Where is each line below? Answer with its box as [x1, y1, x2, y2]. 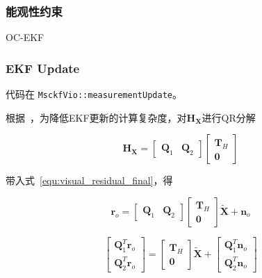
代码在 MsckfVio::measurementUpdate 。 [6, 87, 182, 101]
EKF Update [6, 59, 80, 76]
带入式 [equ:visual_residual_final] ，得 [6, 173, 173, 188]
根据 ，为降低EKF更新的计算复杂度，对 [6, 110, 187, 124]
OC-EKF [6, 30, 44, 44]
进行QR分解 [202, 110, 256, 124]
